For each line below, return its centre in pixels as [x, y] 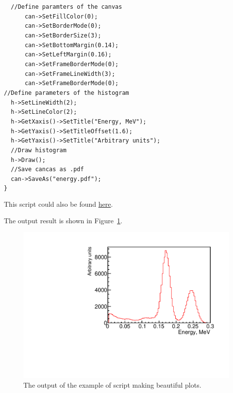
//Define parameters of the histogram [67, 93]
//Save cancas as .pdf [47, 170]
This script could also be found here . [58, 204]
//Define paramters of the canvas [67, 7]
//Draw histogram [39, 150]
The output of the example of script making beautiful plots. [112, 384]
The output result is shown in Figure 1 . [63, 220]
